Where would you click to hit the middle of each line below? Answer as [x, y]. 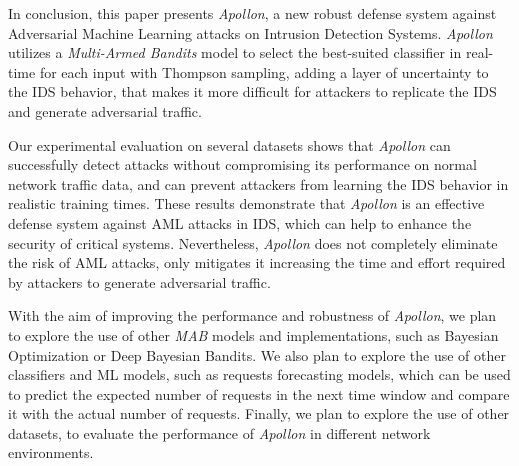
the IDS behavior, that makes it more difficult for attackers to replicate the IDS [252, 91]
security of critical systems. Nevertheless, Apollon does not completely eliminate [253, 242]
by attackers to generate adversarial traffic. [139, 281]
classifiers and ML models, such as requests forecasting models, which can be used [259, 374]
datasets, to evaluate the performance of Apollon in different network [219, 432]
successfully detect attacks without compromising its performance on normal [242, 164]
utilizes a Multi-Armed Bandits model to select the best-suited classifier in [235, 52]
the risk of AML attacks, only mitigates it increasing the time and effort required [257, 262]
